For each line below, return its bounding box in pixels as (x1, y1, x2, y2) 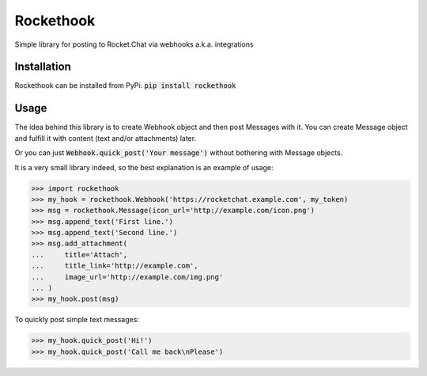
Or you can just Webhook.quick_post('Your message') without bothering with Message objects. (14, 148, 343, 158)
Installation (14, 60, 71, 74)
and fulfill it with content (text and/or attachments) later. (14, 133, 197, 142)
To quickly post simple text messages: (14, 315, 140, 325)
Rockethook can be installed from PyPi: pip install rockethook (14, 81, 236, 90)
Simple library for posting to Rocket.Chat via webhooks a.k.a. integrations (14, 40, 254, 49)
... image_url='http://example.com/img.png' (31, 272, 224, 281)
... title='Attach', (31, 250, 128, 259)
